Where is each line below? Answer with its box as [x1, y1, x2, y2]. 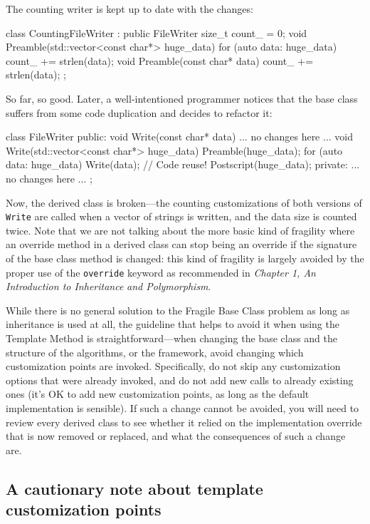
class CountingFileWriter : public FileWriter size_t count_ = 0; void [6, 25, 307, 40]
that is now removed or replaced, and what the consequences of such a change [6, 428, 346, 443]
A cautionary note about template [6, 477, 263, 499]
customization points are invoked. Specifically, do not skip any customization [6, 359, 341, 374]
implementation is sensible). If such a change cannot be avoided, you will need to [6, 400, 359, 415]
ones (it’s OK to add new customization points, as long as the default [6, 386, 310, 401]
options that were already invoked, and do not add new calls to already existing [6, 372, 354, 387]
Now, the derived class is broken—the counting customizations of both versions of [6, 195, 362, 210]
